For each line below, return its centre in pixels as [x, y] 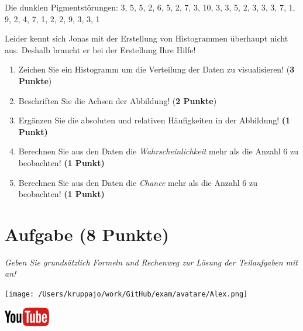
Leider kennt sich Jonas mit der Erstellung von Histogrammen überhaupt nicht [147, 38]
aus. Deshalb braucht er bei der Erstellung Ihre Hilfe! [100, 49]
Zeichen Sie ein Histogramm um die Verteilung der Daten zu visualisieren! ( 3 [156, 69]
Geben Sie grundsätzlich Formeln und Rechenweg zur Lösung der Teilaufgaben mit [151, 262]
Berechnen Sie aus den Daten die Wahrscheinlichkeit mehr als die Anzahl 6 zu [158, 151]
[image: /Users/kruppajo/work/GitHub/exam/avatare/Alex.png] [126, 294]
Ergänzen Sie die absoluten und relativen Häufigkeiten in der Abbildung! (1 [154, 120]
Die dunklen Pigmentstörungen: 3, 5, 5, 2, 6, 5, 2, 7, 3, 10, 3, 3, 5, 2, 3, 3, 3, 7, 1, [150, 7]
